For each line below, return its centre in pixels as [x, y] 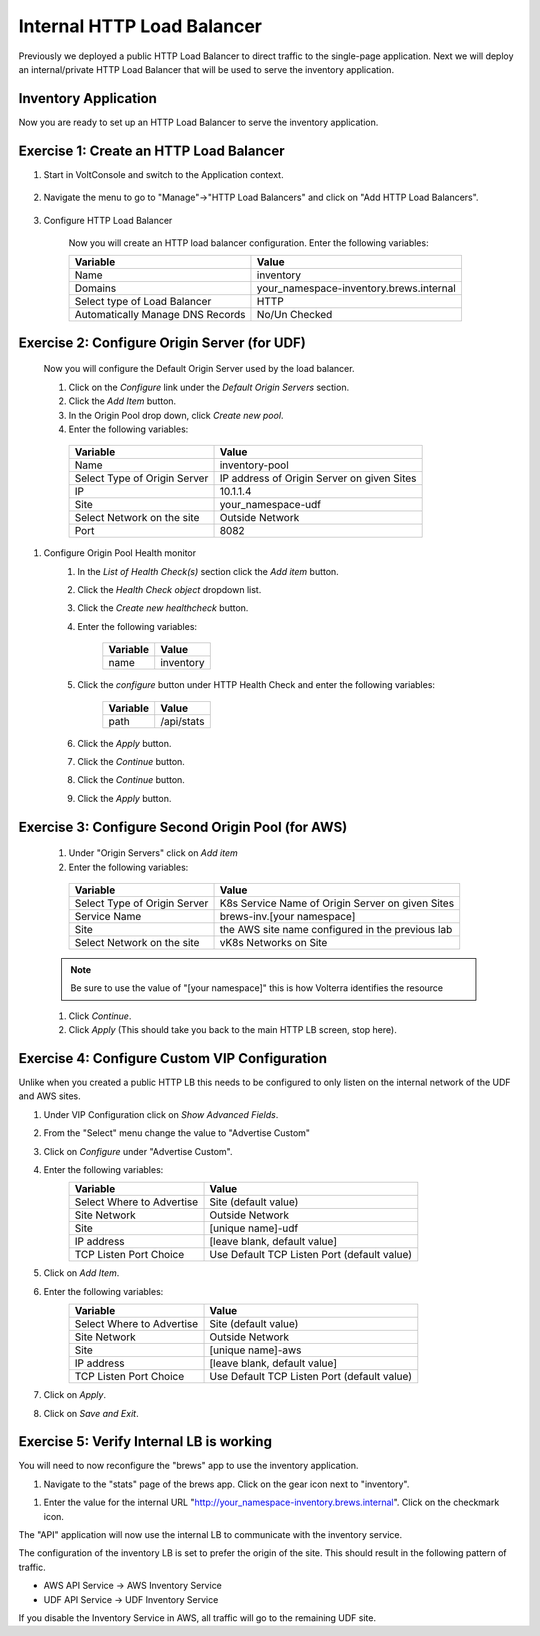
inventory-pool [254, 465]
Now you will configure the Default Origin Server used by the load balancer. [199, 369]
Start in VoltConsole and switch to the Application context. [163, 174]
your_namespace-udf [270, 505]
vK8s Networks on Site [273, 942]
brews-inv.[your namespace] [287, 916]
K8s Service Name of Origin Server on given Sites [337, 903]
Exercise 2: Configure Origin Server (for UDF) [162, 342]
